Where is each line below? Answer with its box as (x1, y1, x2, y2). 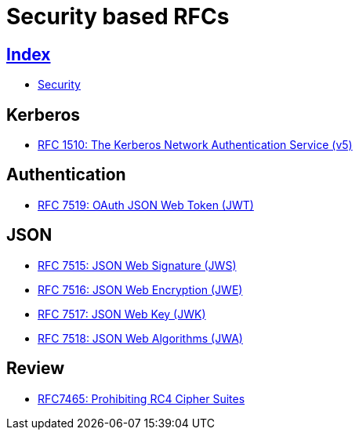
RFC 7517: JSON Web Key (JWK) (38, 307, 206, 321)
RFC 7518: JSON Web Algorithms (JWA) (38, 331, 243, 345)
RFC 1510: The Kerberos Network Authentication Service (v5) (38, 138, 353, 152)
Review (6, 358, 65, 379)
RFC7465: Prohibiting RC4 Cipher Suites (38, 391, 245, 405)
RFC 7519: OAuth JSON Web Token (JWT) (38, 198, 254, 212)
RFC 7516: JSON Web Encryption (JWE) (38, 282, 243, 296)
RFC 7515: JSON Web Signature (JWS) (38, 258, 237, 272)
